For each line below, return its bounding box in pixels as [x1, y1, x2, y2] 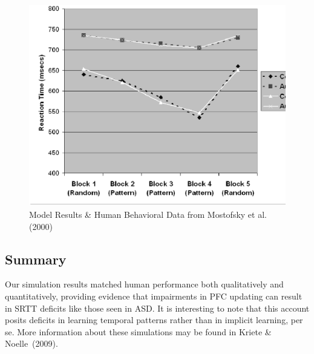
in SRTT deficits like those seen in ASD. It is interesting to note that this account [5, 301, 310, 314]
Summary [5, 249, 67, 268]
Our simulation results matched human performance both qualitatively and [5, 278, 284, 290]
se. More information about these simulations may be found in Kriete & [5, 325, 272, 338]
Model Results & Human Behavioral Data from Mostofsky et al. [29, 208, 267, 221]
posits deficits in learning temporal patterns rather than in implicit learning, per [5, 313, 303, 326]
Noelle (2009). [5, 337, 58, 350]
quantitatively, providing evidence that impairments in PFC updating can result [5, 290, 303, 303]
